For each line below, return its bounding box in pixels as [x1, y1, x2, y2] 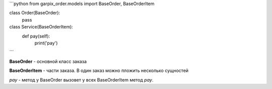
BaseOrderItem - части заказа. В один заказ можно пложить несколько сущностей [9, 67, 189, 73]
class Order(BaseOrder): [9, 10, 60, 16]
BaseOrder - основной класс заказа [9, 58, 87, 64]
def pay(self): [22, 33, 50, 39]
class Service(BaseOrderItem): [9, 24, 73, 30]
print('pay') [34, 40, 58, 46]
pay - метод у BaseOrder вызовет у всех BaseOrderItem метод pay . [9, 76, 154, 82]
